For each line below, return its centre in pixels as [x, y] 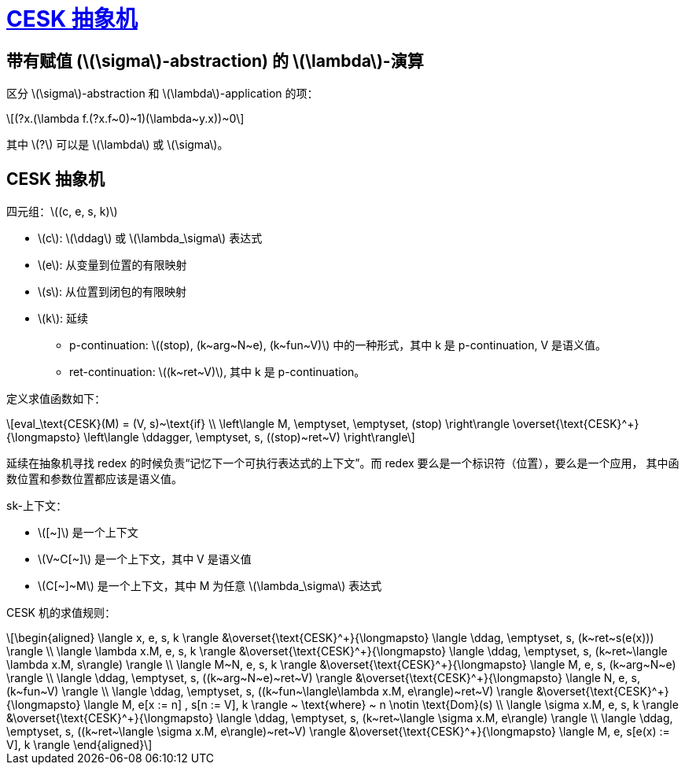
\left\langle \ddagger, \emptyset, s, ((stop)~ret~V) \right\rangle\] [249, 437]
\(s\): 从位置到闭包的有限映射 [112, 292]
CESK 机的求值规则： [61, 613]
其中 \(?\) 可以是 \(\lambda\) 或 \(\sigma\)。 [118, 145]
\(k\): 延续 [63, 319]
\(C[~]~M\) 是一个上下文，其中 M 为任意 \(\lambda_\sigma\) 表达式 [210, 586]
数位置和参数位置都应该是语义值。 [94, 479]
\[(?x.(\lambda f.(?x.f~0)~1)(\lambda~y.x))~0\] [125, 119]
